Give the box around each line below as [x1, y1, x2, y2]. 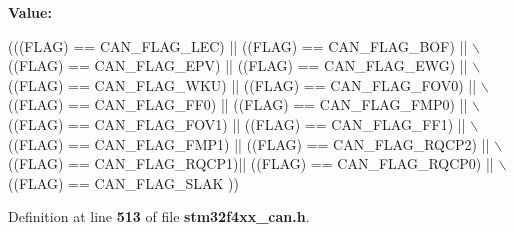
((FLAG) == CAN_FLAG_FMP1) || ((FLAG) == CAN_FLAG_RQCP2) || [8, 133, 490, 154]
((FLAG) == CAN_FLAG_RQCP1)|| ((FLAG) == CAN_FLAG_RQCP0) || [8, 153, 494, 174]
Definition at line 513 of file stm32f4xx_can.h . [8, 206, 310, 227]
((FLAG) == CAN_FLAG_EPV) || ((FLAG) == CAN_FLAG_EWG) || [8, 55, 468, 76]
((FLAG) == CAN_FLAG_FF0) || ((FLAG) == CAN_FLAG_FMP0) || [8, 94, 468, 115]
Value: [8, 2, 52, 22]
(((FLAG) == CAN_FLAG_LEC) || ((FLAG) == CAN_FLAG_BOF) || [8, 35, 468, 56]
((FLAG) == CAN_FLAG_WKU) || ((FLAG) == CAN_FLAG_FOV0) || [8, 74, 477, 95]
